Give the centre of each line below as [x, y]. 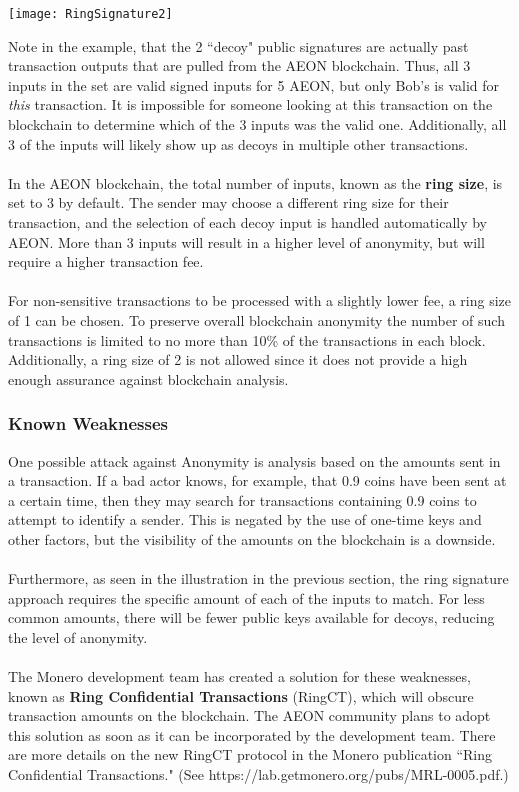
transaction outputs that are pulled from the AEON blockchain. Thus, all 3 [239, 65]
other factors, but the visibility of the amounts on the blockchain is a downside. [252, 538]
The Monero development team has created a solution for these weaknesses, [239, 676]
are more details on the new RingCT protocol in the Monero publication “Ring [250, 754]
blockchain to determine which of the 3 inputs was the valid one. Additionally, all [257, 124]
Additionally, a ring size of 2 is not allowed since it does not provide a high [238, 359]
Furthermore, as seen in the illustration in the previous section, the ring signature [258, 578]
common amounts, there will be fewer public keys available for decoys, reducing [251, 617]
